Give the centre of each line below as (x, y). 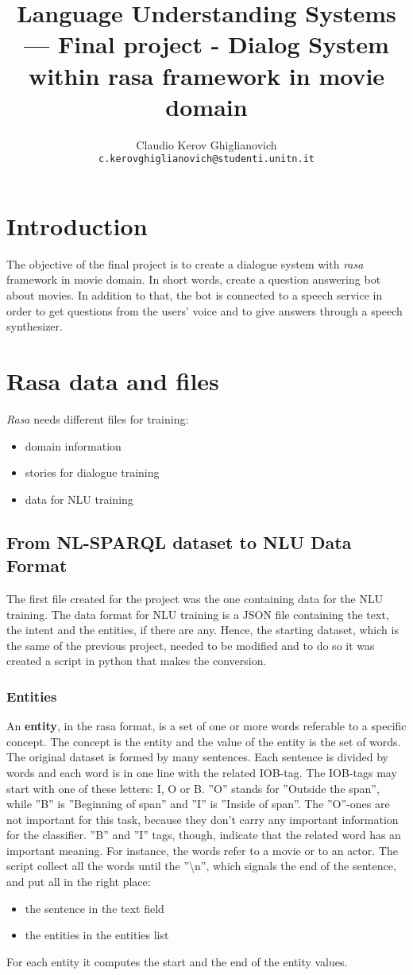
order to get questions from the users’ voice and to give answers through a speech (205, 310)
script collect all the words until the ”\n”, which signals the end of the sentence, (201, 866)
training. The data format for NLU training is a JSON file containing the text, (198, 614)
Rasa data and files (113, 381)
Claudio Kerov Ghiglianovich (206, 144)
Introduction (77, 225)
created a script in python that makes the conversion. (137, 661)
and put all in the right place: (79, 882)
